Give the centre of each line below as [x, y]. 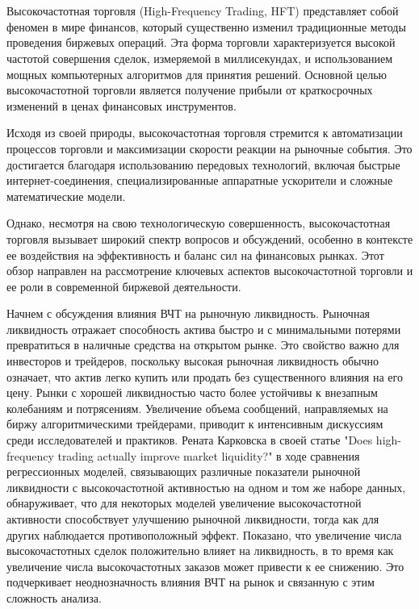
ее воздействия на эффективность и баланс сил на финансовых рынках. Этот [195, 254]
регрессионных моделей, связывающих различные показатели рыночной [184, 471]
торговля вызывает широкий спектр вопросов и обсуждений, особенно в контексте [210, 238]
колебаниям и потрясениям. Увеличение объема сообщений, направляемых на [197, 408]
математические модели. [66, 196]
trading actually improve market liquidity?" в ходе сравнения [209, 455]
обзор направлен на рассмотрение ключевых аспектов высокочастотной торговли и [210, 271]
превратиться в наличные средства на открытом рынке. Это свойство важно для [203, 345]
